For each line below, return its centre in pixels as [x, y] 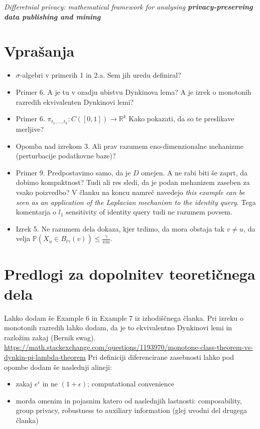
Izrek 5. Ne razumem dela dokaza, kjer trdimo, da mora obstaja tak [120, 228]
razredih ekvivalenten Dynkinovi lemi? [75, 101]
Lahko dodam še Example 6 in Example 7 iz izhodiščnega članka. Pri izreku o [124, 317]
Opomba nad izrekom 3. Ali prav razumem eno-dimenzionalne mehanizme [129, 146]
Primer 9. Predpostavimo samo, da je [73, 172]
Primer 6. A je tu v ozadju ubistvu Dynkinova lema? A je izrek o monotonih [134, 91]
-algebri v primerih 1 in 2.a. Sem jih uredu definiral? [100, 75]
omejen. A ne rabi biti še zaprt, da [194, 172]
